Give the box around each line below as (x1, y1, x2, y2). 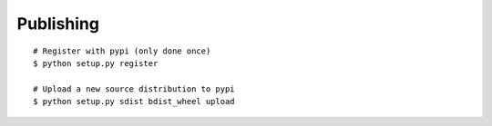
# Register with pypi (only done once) (33, 45, 211, 56)
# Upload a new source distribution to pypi (33, 83, 236, 94)
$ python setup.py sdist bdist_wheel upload (33, 96, 236, 107)
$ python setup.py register (33, 58, 159, 68)
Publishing (16, 14, 100, 34)
